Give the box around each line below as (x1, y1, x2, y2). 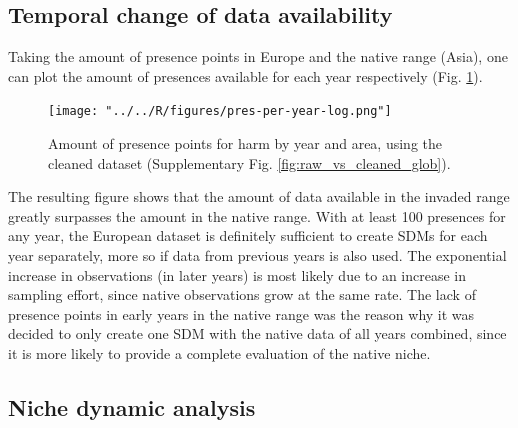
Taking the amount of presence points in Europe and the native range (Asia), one (8, 46, 508, 67)
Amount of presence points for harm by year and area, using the (48, 133, 442, 154)
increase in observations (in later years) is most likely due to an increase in (8, 264, 467, 285)
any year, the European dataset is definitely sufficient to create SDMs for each (8, 225, 488, 246)
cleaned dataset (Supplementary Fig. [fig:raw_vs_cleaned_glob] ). (48, 152, 451, 173)
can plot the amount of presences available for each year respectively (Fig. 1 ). (8, 65, 483, 86)
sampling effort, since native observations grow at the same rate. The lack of (8, 284, 476, 305)
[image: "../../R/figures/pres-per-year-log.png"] (48, 104, 392, 119)
